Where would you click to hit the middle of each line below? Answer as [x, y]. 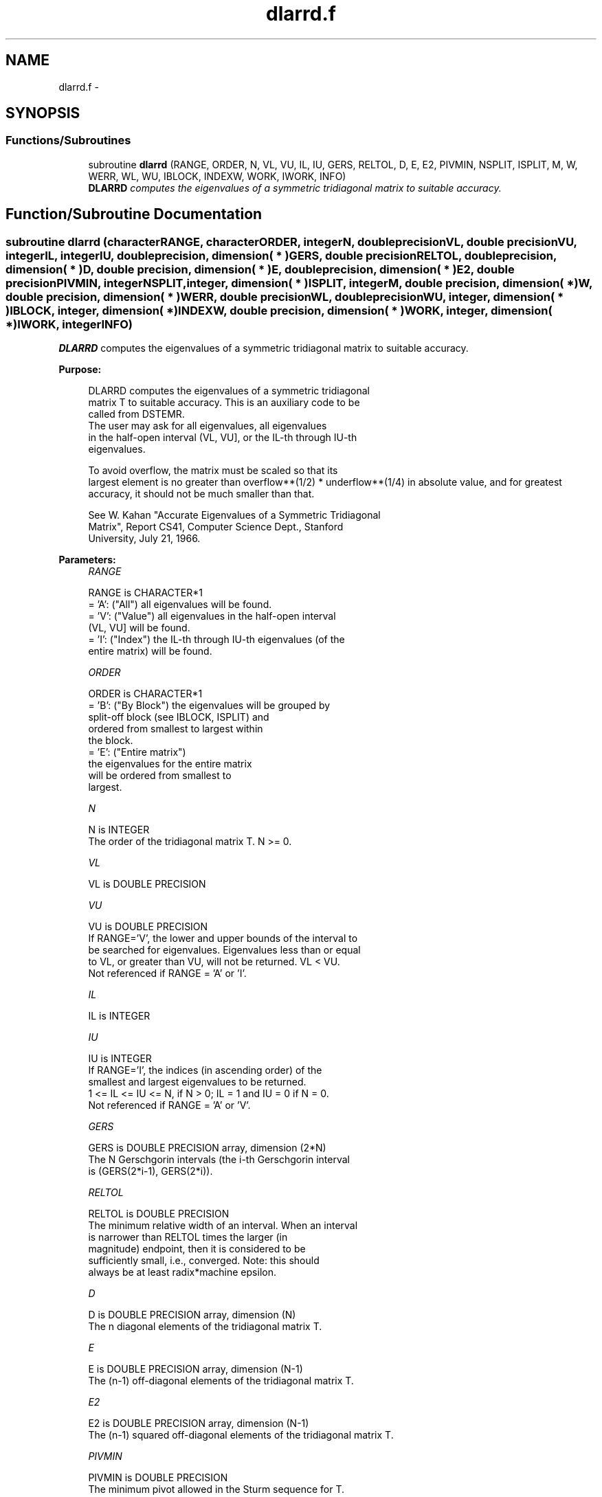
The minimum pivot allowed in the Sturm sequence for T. [216, 1489]
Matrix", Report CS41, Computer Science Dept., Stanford [216, 527]
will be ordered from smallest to [160, 776]
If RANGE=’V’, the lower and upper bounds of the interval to [223, 938]
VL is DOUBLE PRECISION [147, 884]
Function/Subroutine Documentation [134, 214]
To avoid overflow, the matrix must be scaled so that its [213, 471]
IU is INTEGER [120, 1059]
